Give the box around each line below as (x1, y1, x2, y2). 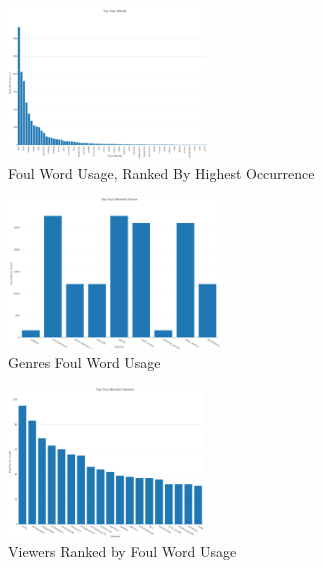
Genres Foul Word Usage (8, 352, 161, 373)
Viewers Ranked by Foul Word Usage (8, 541, 237, 562)
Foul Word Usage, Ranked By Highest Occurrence (8, 162, 315, 183)
